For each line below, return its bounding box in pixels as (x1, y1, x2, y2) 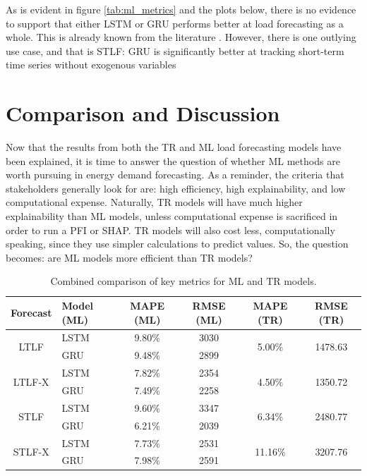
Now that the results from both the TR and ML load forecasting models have (6, 140, 342, 154)
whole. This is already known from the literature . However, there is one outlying (6, 30, 356, 44)
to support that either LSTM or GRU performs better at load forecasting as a (6, 16, 344, 30)
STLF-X (13, 444, 49, 458)
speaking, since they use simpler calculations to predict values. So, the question (6, 236, 349, 251)
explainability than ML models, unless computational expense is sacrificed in (6, 209, 338, 224)
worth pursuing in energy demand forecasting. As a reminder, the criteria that (6, 167, 344, 182)
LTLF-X (13, 374, 49, 389)
